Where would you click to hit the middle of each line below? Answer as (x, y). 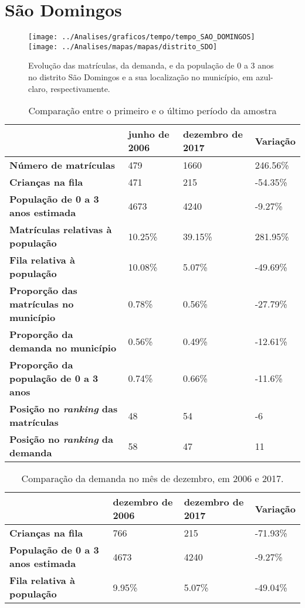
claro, (38, 88)
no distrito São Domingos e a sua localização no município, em (141, 77)
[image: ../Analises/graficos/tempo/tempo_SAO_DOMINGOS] (142, 37)
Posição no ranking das (64, 409)
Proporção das (43, 291)
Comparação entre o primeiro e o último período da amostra (152, 111)
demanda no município (63, 348)
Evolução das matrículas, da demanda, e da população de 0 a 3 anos (151, 65)
